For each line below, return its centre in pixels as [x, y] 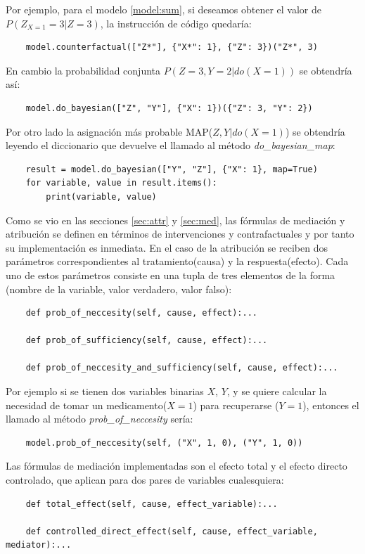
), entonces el [331, 405]
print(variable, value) [101, 197]
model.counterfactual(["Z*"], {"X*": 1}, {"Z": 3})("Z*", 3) [172, 47]
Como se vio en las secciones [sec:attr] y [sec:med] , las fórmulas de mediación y [175, 220]
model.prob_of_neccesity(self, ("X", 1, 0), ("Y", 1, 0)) [164, 443]
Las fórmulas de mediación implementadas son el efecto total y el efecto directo [177, 466]
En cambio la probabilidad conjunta [83, 70]
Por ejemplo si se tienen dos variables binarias [105, 391]
